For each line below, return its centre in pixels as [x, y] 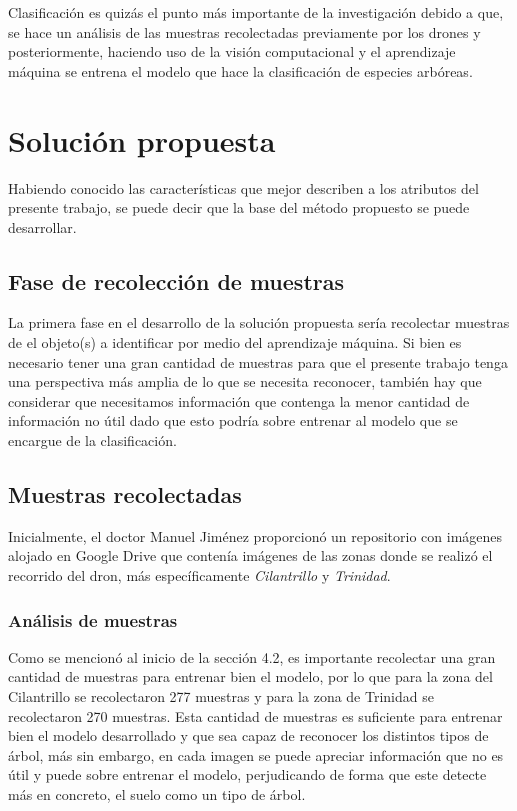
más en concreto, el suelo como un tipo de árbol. [157, 794]
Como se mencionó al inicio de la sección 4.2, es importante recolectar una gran [252, 656]
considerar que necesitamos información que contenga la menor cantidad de [239, 400]
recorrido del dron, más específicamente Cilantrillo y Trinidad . [199, 575]
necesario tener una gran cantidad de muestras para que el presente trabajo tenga [258, 361]
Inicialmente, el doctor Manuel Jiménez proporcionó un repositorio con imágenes [255, 535]
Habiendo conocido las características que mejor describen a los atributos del [243, 187]
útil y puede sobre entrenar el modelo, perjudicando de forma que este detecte [247, 774]
